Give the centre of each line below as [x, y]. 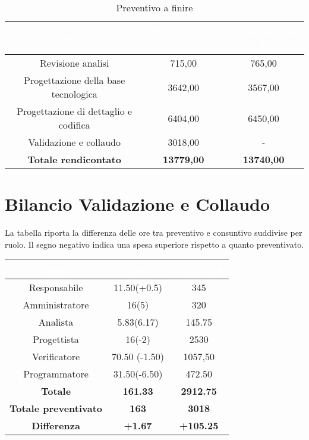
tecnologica [74, 94]
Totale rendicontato [74, 159]
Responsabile [56, 288]
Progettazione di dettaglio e [75, 111]
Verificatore [56, 357]
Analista [56, 322]
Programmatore [56, 374]
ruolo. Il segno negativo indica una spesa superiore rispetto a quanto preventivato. [154, 244]
